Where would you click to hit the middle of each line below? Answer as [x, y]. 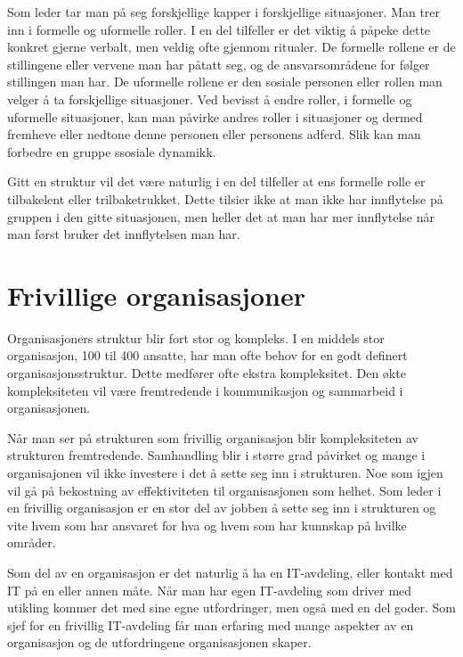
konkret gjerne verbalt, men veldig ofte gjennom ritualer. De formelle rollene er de [231, 47]
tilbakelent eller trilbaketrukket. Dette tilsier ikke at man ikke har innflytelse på [225, 198]
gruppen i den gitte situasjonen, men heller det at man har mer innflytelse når [221, 216]
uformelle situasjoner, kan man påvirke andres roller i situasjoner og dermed [215, 116]
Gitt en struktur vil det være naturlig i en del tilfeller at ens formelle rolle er [216, 181]
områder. [32, 542]
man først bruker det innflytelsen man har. [124, 234]
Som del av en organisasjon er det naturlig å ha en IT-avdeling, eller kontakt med [230, 572]
